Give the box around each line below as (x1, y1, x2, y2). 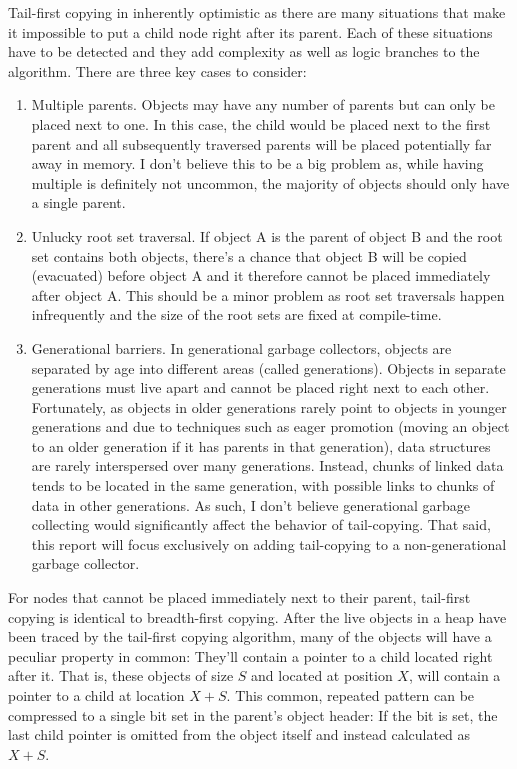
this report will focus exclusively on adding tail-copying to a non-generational (31, 533, 507, 554)
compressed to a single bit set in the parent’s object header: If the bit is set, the (8, 704, 498, 725)
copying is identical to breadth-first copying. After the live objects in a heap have (8, 606, 507, 627)
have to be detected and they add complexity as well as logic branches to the (8, 41, 480, 62)
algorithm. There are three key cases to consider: (8, 60, 307, 81)
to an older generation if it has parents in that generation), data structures (31, 435, 491, 456)
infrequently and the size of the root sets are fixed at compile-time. (31, 304, 442, 325)
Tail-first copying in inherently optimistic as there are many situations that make (8, 2, 506, 22)
